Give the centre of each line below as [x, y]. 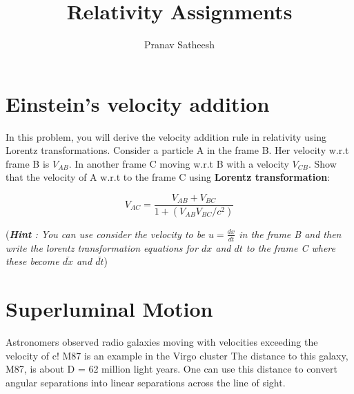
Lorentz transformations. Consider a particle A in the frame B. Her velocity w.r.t [177, 150]
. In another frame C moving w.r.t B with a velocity [179, 163]
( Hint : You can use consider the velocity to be [105, 234]
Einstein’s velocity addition [138, 103]
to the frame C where [291, 247]
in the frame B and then [290, 234]
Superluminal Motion [109, 309]
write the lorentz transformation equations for [102, 247]
